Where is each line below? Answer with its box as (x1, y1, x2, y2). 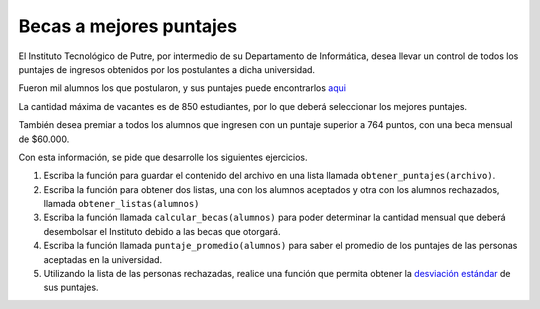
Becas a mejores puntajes (18, 15, 238, 37)
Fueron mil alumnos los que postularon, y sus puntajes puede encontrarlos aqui (18, 82, 347, 94)
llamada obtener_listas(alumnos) (43, 198, 200, 210)
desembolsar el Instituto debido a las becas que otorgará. (43, 225, 281, 237)
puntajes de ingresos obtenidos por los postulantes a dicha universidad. (18, 63, 315, 75)
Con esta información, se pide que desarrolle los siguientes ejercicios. (18, 151, 309, 163)
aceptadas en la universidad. (43, 253, 163, 265)
